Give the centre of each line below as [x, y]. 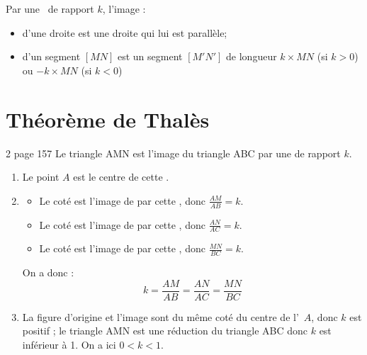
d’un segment [51, 56]
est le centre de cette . [121, 177]
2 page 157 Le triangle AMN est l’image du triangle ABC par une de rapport [173, 153]
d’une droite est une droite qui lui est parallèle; [125, 32]
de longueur [252, 56]
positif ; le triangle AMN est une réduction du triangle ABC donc [165, 331]
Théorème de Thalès [108, 119]
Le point [41, 177]
